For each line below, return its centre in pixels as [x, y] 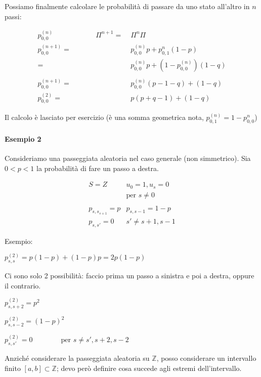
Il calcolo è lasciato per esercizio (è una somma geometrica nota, [104, 117]
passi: [13, 16]
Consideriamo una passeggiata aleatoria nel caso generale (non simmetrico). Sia [128, 158]
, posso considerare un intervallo [206, 358]
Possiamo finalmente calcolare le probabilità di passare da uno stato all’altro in [127, 6]
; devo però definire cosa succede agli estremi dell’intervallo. [149, 368]
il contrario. [23, 285]
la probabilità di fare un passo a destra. [98, 168]
